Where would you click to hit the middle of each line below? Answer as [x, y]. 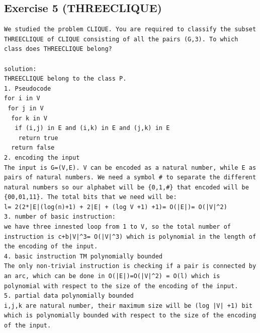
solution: [20, 69]
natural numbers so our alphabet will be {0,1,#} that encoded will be [126, 187]
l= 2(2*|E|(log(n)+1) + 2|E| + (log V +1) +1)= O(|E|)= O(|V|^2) [116, 207]
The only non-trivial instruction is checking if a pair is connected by [130, 266]
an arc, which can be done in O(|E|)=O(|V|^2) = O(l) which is [112, 276]
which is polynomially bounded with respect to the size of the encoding [130, 316]
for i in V [22, 98]
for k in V [29, 118]
